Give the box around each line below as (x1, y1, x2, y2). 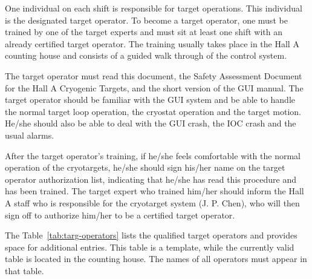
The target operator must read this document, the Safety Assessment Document (5, 69, 302, 82)
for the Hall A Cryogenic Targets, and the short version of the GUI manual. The (5, 81, 304, 94)
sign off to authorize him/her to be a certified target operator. (5, 208, 235, 221)
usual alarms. (5, 128, 54, 141)
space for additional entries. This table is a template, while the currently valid (5, 240, 294, 253)
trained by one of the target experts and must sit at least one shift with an (5, 25, 282, 38)
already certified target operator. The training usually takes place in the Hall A (5, 37, 299, 50)
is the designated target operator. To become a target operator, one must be (5, 13, 288, 26)
